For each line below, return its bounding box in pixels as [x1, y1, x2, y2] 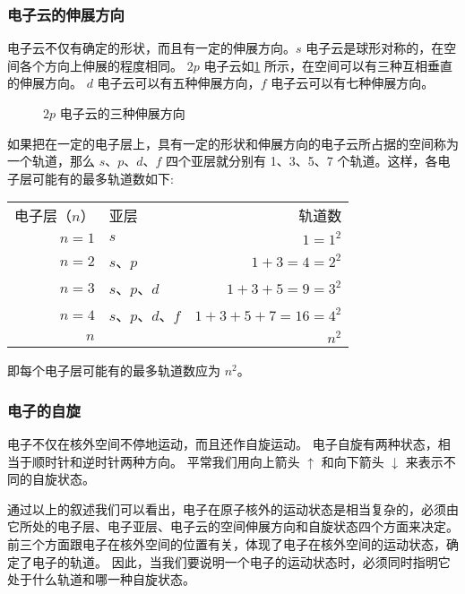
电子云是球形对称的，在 [306, 39, 444, 57]
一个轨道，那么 [7, 151, 95, 170]
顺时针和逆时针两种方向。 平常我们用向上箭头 [31, 452, 300, 470]
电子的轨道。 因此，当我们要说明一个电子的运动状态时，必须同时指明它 [31, 552, 451, 571]
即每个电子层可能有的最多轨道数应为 [7, 361, 220, 380]
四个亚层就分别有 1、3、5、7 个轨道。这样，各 [166, 151, 438, 170]
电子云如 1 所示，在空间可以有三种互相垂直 [203, 56, 453, 74]
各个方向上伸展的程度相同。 [19, 56, 183, 74]
